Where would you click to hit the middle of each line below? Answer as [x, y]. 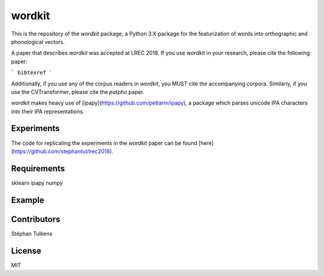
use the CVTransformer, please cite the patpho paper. [78, 92]
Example [28, 200]
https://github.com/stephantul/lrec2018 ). [63, 151]
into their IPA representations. [48, 111]
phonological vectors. [38, 41]
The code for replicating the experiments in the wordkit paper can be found [104, 143]
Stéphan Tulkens [32, 233]
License [26, 250]
